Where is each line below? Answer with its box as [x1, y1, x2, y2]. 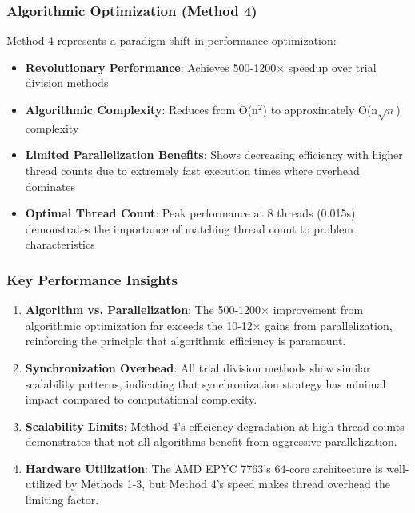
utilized [25, 475, 62, 492]
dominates [25, 177, 76, 194]
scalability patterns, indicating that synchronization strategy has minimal [25, 375, 386, 392]
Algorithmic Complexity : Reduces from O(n [25, 101, 258, 117]
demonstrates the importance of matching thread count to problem [25, 220, 353, 237]
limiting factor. [25, 491, 99, 508]
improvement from [273, 301, 364, 318]
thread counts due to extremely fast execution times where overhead [25, 161, 360, 178]
